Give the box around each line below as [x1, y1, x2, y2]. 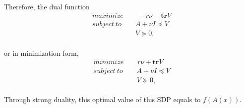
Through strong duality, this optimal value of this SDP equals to [4, 94, 201, 105]
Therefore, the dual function [4, 1, 90, 11]
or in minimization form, [4, 47, 79, 58]
